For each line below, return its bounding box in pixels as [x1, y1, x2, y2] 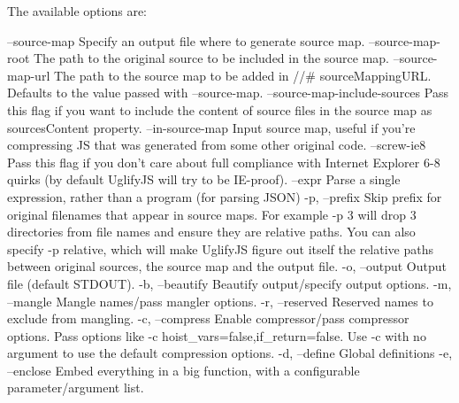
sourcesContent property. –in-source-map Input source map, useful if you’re [7, 118, 416, 136]
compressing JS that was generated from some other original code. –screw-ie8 [7, 136, 426, 154]
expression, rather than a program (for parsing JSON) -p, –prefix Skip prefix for [7, 187, 442, 205]
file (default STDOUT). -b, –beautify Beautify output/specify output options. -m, [7, 274, 452, 292]
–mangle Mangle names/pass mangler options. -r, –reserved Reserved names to [7, 291, 433, 310]
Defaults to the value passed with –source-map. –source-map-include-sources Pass [7, 83, 448, 102]
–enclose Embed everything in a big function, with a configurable [7, 360, 360, 379]
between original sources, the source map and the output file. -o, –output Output [7, 257, 447, 275]
